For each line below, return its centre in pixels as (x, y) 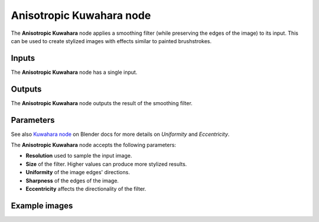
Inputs (23, 58)
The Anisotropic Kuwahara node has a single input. (74, 72)
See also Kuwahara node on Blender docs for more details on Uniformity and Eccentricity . (120, 134)
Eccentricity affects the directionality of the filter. (86, 189)
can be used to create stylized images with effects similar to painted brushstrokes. (111, 41)
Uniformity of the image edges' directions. (78, 172)
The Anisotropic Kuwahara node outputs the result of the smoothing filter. (102, 103)
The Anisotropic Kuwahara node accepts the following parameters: (94, 145)
